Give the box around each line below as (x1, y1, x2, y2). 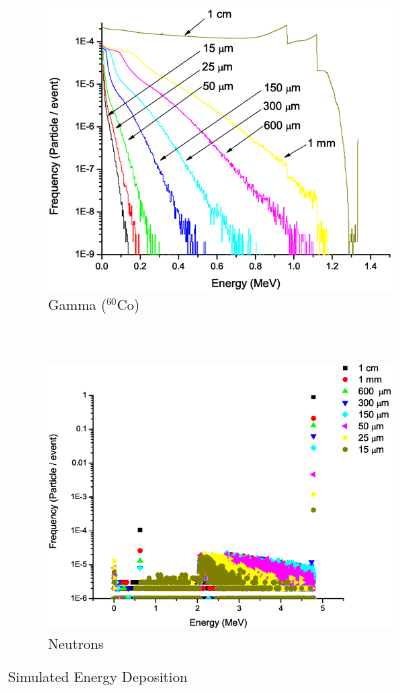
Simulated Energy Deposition (8, 666, 188, 687)
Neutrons (48, 632, 104, 653)
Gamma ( (48, 294, 107, 315)
